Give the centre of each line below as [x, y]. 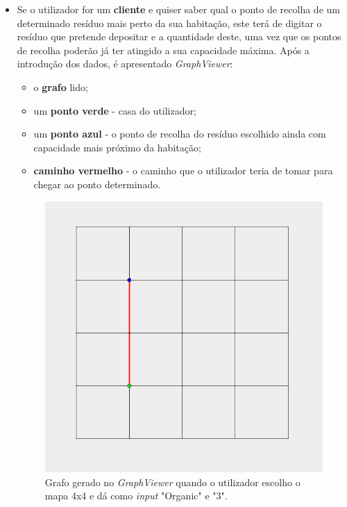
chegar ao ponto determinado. [97, 184]
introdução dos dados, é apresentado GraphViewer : [125, 64]
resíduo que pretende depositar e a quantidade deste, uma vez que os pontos [179, 36]
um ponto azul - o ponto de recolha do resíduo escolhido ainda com [180, 134]
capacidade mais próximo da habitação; [117, 147]
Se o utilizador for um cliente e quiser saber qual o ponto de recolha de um [178, 9]
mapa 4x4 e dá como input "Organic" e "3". [136, 496]
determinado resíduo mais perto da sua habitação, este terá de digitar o [169, 23]
